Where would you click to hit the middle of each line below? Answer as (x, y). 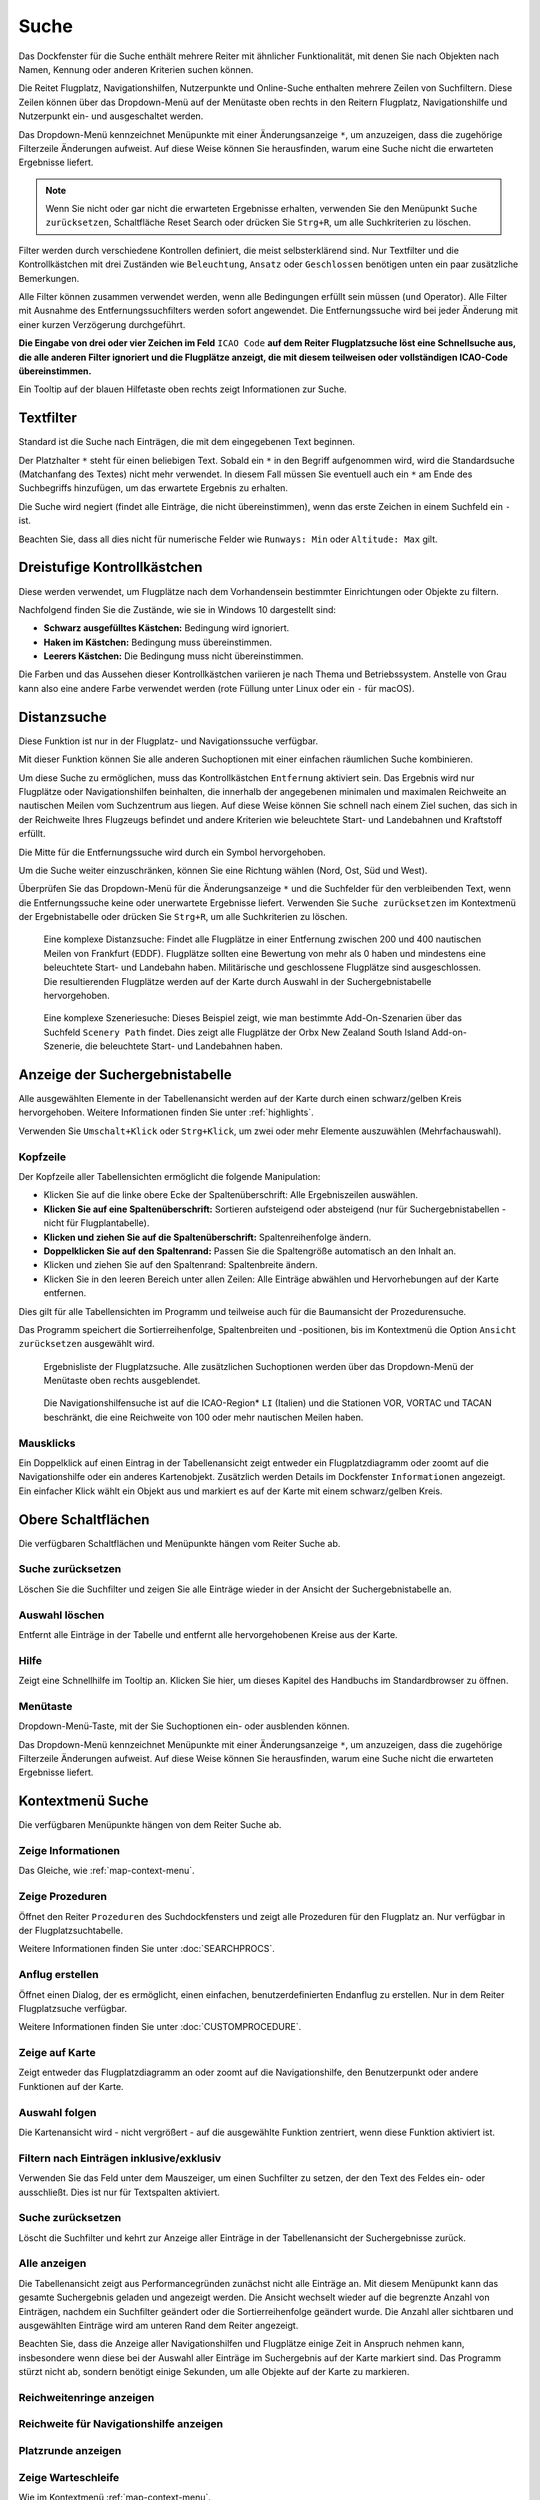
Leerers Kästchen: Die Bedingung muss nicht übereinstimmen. (173, 656)
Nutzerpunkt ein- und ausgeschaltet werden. (111, 116)
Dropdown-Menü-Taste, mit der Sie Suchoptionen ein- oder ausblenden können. (184, 1726)
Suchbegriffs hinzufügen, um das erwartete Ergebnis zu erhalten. (153, 488)
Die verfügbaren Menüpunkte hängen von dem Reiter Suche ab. (150, 1825)
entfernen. (65, 1293)
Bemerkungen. (49, 278)
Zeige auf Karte (57, 2053)
